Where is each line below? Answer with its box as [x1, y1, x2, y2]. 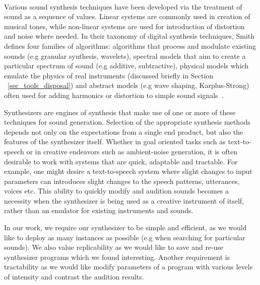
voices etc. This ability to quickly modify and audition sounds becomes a [4, 185, 229, 196]
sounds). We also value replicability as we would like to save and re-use [4, 242, 224, 252]
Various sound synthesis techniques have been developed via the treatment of [4, 1, 242, 12]
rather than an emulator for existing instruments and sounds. [4, 205, 193, 216]
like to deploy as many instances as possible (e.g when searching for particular [4, 232, 245, 242]
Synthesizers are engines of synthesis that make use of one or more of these [4, 107, 236, 117]
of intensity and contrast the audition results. [4, 271, 144, 282]
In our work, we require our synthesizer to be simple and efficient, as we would [4, 222, 247, 233]
